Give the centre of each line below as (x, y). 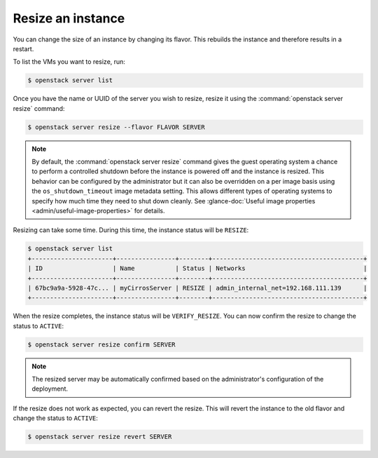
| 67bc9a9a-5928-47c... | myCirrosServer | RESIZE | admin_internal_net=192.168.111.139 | (197, 288)
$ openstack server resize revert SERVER (100, 437)
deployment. (50, 389)
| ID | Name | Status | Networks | (197, 269)
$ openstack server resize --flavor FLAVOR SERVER (117, 127)
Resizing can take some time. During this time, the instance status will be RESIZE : (131, 230)
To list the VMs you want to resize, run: (69, 62)
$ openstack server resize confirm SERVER (101, 344)
